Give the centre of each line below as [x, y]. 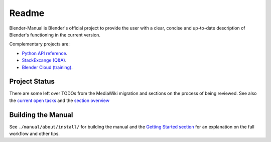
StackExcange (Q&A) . [44, 60]
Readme [27, 13]
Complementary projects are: [39, 44]
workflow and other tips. [35, 134]
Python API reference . [45, 53]
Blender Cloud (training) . [47, 67]
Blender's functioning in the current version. [55, 34]
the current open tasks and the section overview [59, 100]
